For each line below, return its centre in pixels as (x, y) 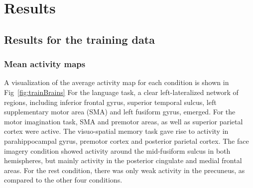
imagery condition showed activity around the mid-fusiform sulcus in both (117, 150)
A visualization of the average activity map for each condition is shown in (117, 82)
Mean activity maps (45, 64)
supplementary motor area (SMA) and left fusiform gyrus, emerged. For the (120, 112)
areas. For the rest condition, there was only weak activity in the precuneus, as (125, 170)
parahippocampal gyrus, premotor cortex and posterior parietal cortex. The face (126, 141)
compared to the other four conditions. (63, 180)
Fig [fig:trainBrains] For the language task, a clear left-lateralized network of (121, 92)
